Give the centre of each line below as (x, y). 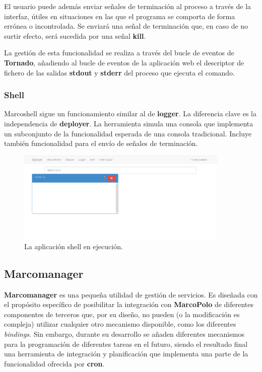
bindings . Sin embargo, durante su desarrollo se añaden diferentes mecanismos (124, 334)
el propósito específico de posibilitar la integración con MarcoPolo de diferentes (129, 304)
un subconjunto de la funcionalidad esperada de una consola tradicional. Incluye (128, 133)
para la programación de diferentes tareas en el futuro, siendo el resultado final (126, 344)
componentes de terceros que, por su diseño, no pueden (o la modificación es (122, 314)
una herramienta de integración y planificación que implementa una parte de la (126, 354)
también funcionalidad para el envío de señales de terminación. (101, 143)
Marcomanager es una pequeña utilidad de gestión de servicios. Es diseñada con (131, 294)
